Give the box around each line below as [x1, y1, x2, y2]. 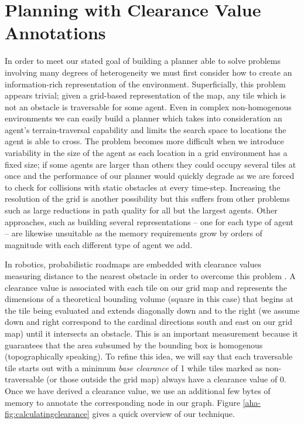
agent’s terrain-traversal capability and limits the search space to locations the [5, 123, 286, 135]
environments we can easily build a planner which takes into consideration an [5, 112, 282, 124]
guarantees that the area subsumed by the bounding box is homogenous [5, 338, 263, 351]
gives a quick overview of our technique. [92, 408, 235, 420]
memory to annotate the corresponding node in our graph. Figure [5, 396, 240, 408]
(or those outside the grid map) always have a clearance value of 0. [46, 373, 286, 385]
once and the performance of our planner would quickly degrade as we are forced [5, 169, 295, 182]
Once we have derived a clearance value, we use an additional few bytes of [5, 384, 271, 396]
